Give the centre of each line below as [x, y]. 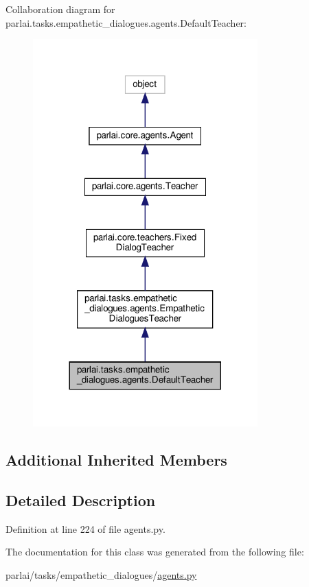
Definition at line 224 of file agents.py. [85, 528]
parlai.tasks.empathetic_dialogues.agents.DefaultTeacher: [126, 22]
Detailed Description [81, 500]
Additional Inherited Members [116, 460]
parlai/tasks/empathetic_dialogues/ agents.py [101, 575]
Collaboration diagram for [60, 9]
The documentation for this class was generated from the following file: [155, 552]
